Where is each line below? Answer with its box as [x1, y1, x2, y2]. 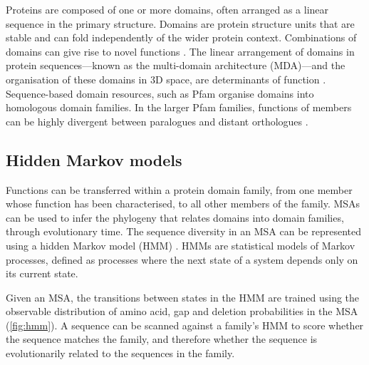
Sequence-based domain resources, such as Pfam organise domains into [6, 86, 314, 101]
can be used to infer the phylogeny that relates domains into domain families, [6, 210, 344, 225]
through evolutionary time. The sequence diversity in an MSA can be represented [6, 224, 361, 239]
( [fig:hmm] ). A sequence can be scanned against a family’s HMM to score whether [6, 317, 364, 332]
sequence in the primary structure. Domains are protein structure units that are [6, 16, 355, 31]
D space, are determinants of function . [155, 71, 326, 86]
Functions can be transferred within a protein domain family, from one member [6, 182, 353, 197]
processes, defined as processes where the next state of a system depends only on [6, 252, 358, 267]
